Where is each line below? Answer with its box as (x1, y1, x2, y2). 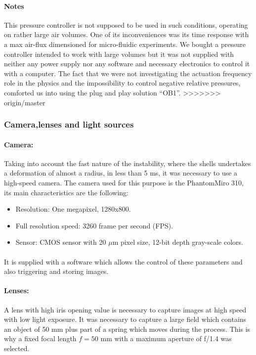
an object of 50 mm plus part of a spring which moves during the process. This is (4, 323, 251, 334)
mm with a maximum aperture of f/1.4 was (100, 333, 232, 344)
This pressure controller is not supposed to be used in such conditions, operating (4, 19, 248, 30)
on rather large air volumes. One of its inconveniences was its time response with (4, 29, 249, 40)
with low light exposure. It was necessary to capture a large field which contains (4, 314, 247, 324)
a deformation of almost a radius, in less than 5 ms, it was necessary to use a (4, 168, 238, 178)
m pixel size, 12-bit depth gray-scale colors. (112, 237, 243, 247)
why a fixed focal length (4, 333, 77, 344)
